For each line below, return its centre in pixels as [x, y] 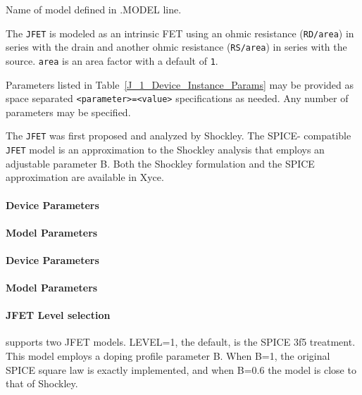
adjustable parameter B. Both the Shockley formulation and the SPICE [160, 163]
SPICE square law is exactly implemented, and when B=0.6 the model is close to [181, 369]
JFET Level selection [58, 315]
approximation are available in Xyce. [85, 177]
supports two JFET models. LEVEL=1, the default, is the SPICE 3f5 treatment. [181, 342]
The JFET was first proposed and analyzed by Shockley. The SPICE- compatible [179, 136]
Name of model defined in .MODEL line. [94, 9]
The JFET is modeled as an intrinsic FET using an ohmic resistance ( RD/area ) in [180, 33]
